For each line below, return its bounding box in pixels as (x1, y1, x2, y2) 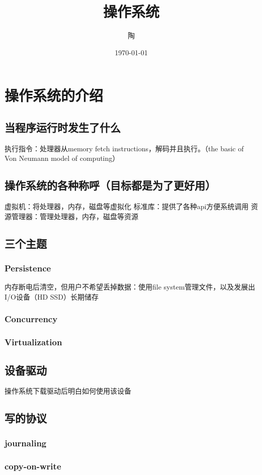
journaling (5, 436, 47, 449)
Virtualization (5, 336, 62, 348)
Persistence (5, 261, 51, 274)
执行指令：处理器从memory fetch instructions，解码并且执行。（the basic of (5, 143, 244, 153)
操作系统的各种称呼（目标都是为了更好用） (5, 177, 216, 193)
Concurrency (5, 313, 58, 325)
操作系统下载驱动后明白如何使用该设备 (5, 386, 131, 396)
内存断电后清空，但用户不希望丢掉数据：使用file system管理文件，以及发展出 (5, 281, 255, 292)
